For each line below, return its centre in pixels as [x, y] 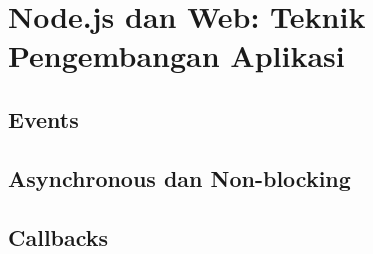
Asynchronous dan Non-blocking [179, 177]
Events [43, 118]
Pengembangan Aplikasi [176, 55]
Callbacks [58, 236]
